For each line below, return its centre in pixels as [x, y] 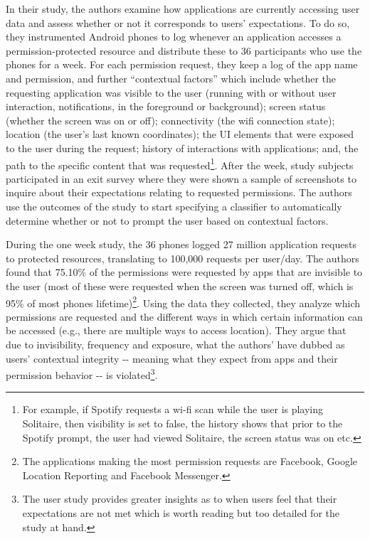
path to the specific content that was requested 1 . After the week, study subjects [180, 164]
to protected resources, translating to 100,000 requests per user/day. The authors [183, 258]
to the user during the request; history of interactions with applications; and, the [182, 148]
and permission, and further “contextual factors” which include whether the [171, 78]
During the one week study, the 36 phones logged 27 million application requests [181, 244]
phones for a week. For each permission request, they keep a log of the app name [182, 64]
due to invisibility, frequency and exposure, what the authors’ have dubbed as [175, 344]
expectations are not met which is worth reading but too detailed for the [181, 512]
